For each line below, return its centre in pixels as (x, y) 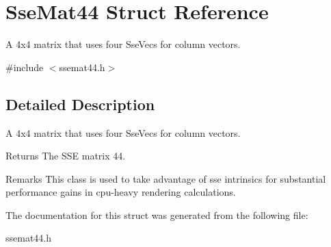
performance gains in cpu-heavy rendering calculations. (121, 192)
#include (25, 67)
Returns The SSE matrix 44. (66, 156)
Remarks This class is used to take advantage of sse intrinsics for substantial (166, 178)
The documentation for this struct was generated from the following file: (157, 214)
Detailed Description (80, 104)
